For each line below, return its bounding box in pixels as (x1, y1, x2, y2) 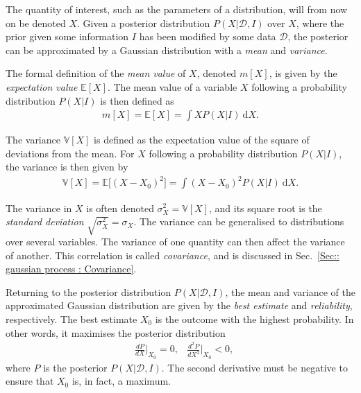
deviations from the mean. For (6, 146, 135, 160)
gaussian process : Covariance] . (6, 261, 137, 276)
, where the (296, 15, 344, 30)
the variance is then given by (6, 159, 128, 174)
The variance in (6, 200, 72, 215)
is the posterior (43, 360, 108, 374)
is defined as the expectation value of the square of (94, 132, 310, 147)
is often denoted (86, 200, 154, 215)
